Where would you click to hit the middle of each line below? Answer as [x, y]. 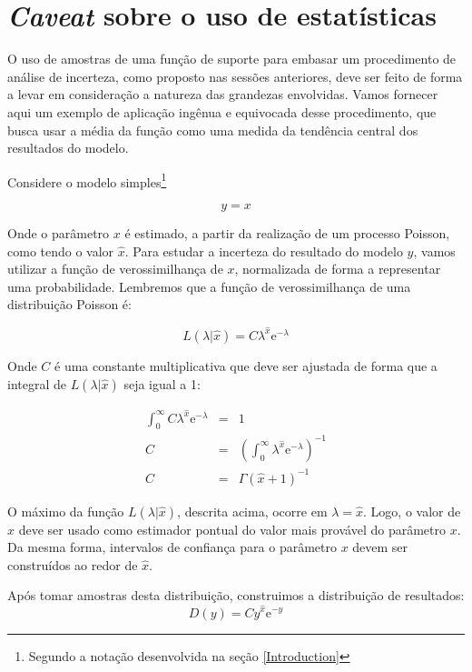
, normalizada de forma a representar [338, 269]
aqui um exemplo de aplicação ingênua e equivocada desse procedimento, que [222, 111]
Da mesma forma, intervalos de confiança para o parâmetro [172, 547]
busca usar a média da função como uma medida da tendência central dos [213, 130]
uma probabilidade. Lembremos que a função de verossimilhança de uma [209, 286]
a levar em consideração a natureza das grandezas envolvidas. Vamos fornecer [223, 94]
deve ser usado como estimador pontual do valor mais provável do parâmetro [232, 529]
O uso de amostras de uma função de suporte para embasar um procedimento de [232, 59]
